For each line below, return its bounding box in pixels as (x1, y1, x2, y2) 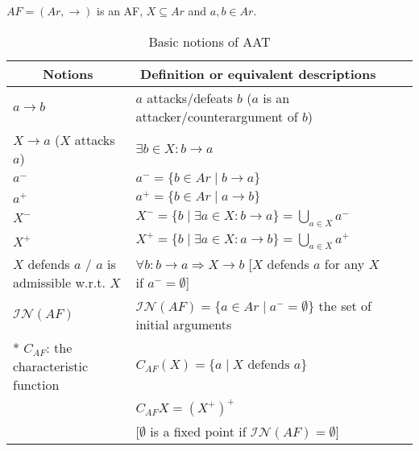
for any (324, 254, 365, 273)
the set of (318, 296, 371, 315)
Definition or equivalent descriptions (140, 64, 376, 83)
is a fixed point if (150, 421, 247, 441)
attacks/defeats (147, 88, 233, 107)
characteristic (13, 356, 89, 375)
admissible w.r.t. (13, 272, 106, 292)
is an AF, (97, 2, 143, 19)
